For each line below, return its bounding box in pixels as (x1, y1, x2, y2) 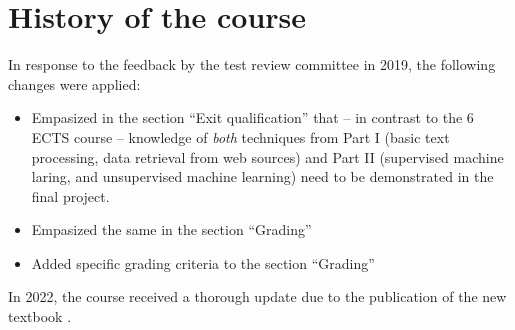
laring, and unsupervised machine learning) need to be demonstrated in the (31, 166, 494, 187)
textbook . (8, 306, 72, 327)
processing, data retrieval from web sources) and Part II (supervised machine (31, 146, 504, 167)
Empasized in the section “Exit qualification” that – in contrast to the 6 (31, 107, 474, 128)
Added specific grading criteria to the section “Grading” (31, 252, 375, 273)
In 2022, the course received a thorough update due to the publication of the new (8, 286, 507, 307)
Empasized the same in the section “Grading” (31, 219, 312, 240)
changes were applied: (8, 73, 141, 94)
